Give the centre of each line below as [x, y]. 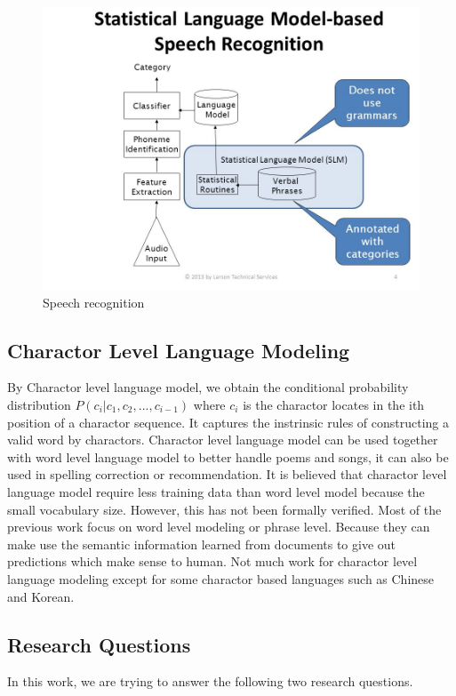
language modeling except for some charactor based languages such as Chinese [221, 578]
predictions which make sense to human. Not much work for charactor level [212, 561]
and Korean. [41, 596]
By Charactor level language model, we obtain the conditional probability [208, 387]
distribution [39, 404]
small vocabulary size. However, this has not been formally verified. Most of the [224, 509]
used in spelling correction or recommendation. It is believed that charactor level [227, 474]
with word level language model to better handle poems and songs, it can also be [228, 456]
